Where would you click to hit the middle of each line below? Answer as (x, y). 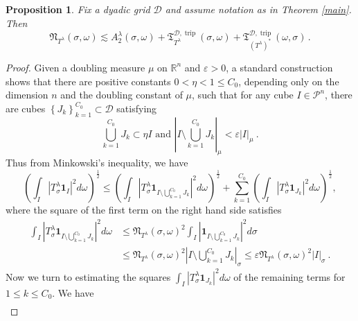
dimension (27, 95)
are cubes (26, 108)
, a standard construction (279, 67)
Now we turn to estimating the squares (88, 276)
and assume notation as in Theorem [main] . (258, 9)
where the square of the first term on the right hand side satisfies (144, 210)
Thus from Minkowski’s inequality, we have (97, 163)
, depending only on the (289, 81)
